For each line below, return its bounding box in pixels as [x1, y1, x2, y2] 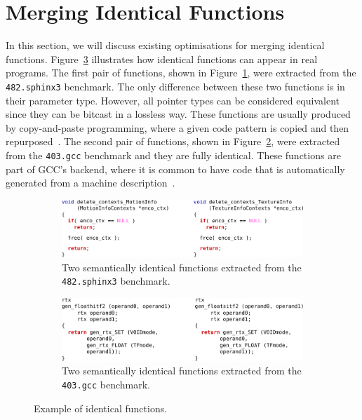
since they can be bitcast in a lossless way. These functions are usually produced [6, 107, 351, 121]
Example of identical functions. [34, 400, 168, 415]
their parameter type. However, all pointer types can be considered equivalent [6, 93, 340, 107]
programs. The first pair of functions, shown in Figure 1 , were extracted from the [6, 65, 356, 80]
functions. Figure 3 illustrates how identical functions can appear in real [6, 51, 318, 66]
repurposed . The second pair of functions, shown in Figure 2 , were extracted [6, 134, 340, 149]
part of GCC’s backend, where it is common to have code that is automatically [6, 161, 345, 176]
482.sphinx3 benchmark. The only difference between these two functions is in [6, 79, 345, 93]
